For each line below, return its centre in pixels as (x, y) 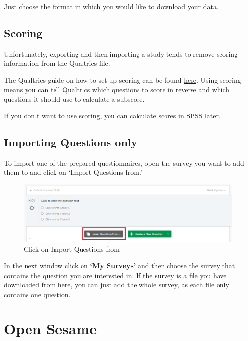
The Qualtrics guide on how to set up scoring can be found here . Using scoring (123, 79)
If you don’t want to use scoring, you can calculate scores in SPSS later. (112, 115)
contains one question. (37, 294)
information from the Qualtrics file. (57, 63)
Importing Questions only (71, 142)
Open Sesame (50, 328)
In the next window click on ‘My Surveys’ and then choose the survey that (120, 265)
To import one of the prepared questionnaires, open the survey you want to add (124, 162)
